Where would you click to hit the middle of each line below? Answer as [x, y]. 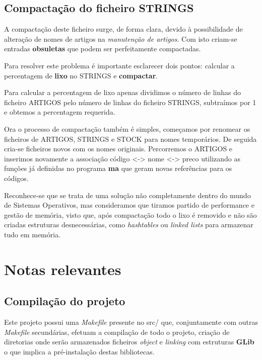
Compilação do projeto [65, 301]
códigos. [16, 178]
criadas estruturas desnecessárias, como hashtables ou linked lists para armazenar [129, 224]
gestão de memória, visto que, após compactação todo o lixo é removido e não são [130, 214]
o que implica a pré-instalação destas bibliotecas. [79, 351]
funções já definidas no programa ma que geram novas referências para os [118, 168]
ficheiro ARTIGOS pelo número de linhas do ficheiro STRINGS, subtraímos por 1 [130, 102]
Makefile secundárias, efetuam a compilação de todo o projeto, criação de [117, 332]
